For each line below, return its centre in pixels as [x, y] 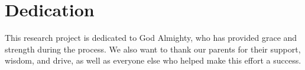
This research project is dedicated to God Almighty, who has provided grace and [151, 38]
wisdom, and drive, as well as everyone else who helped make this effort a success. [153, 60]
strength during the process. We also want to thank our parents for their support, [153, 49]
